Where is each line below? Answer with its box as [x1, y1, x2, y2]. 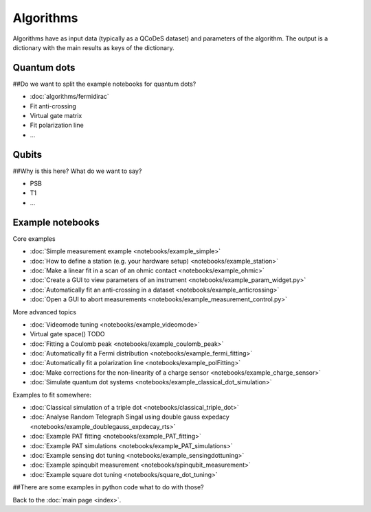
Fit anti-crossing [30, 102, 77, 110]
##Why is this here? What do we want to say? [12, 167, 142, 175]
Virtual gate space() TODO [30, 330, 105, 338]
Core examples [12, 234, 56, 243]
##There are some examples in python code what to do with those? [12, 483, 204, 491]
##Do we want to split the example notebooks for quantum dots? [12, 80, 196, 88]
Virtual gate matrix [30, 112, 82, 120]
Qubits [12, 148, 43, 161]
